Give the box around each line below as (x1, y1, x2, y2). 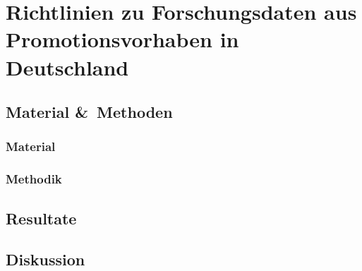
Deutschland (6, 52, 129, 81)
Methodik (6, 170, 62, 188)
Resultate (6, 207, 77, 229)
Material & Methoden (6, 101, 173, 123)
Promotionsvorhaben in (6, 25, 239, 54)
